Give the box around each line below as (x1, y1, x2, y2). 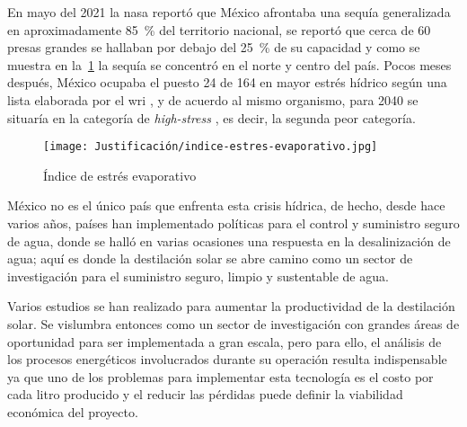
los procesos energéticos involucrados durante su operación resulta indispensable (7, 350, 447, 369)
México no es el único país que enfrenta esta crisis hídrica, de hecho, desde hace (7, 196, 445, 215)
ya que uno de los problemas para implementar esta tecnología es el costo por (7, 367, 434, 386)
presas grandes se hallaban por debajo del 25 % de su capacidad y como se (7, 38, 420, 57)
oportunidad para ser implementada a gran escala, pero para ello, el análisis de (7, 332, 442, 351)
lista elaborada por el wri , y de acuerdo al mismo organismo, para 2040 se (7, 90, 419, 109)
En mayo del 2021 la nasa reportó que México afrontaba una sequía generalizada (7, 3, 451, 21)
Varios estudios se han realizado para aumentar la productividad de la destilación (7, 297, 455, 316)
